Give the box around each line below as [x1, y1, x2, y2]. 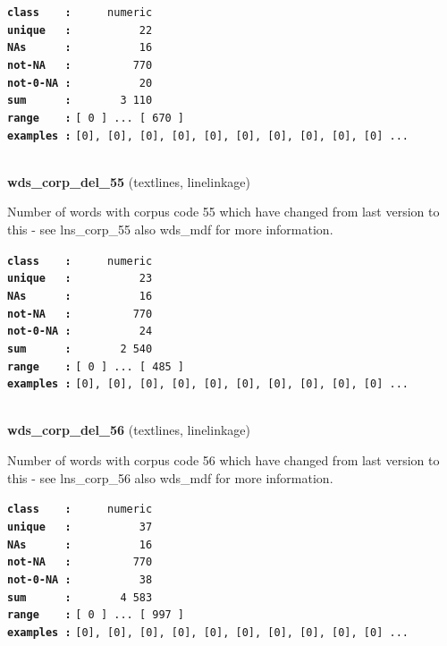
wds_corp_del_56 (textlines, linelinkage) [7, 421, 250, 439]
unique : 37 [7, 520, 153, 533]
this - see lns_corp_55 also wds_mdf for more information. [7, 220, 333, 239]
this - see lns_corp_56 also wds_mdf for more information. [7, 468, 333, 487]
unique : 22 [7, 23, 153, 37]
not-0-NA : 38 [7, 573, 153, 586]
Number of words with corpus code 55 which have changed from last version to [7, 202, 440, 221]
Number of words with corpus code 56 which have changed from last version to [7, 451, 440, 470]
